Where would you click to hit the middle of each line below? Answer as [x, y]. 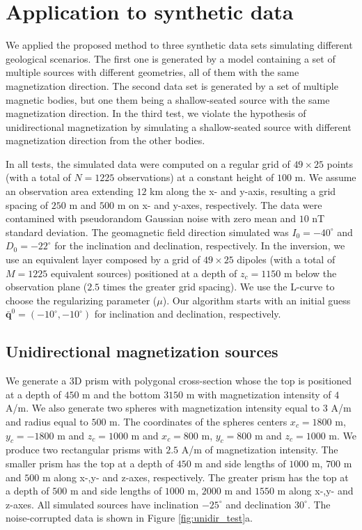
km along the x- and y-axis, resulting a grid [243, 191]
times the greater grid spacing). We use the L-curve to [219, 287]
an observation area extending [70, 191]
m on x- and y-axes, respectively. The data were [220, 204]
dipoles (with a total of [286, 259]
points [340, 163]
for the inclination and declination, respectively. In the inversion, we [200, 245]
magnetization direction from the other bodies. [105, 140]
